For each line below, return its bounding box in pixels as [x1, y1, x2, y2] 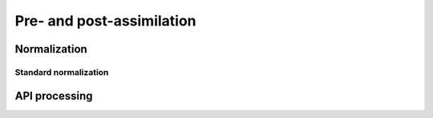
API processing [14, 88, 93, 103]
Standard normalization [14, 66, 109, 77]
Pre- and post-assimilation [14, 12, 196, 29]
